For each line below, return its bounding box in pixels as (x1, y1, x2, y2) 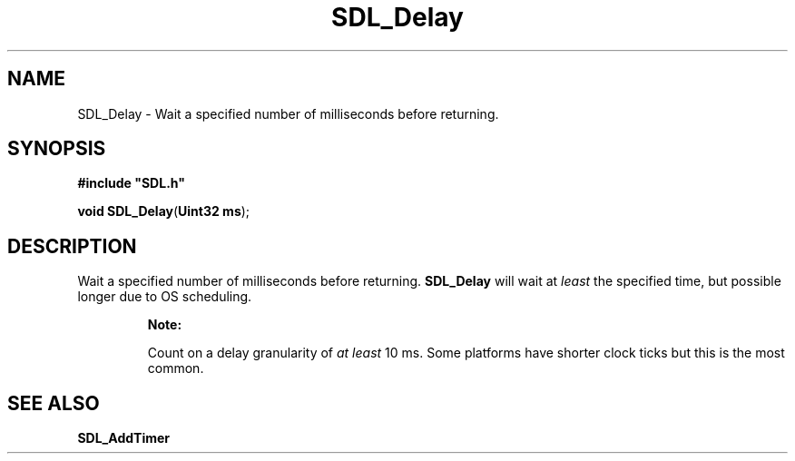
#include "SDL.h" (77, 175, 185, 191)
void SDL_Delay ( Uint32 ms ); (77, 203, 250, 220)
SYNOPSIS (7, 137, 106, 161)
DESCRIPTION (7, 234, 137, 258)
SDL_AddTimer (77, 430, 170, 446)
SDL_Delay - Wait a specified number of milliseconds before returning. (77, 105, 499, 122)
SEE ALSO (7, 391, 100, 415)
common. (147, 360, 204, 377)
